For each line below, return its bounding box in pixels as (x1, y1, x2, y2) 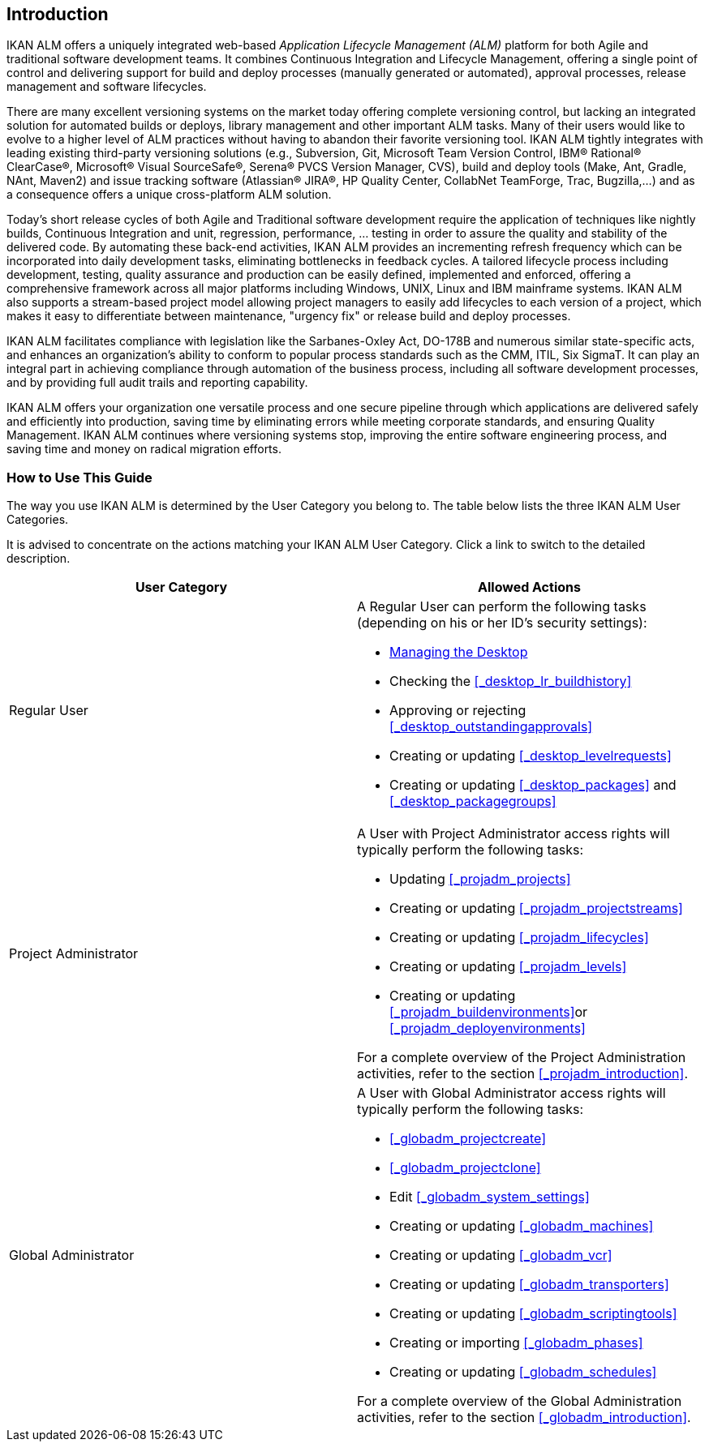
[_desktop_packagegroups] (389, 793, 556, 810)
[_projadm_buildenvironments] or (389, 1004, 588, 1021)
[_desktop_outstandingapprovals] (389, 718, 593, 735)
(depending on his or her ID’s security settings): (357, 615, 647, 632)
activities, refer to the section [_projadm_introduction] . (357, 1065, 688, 1082)
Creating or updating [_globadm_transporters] (389, 1276, 669, 1293)
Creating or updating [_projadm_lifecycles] (389, 929, 649, 946)
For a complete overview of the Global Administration (357, 1393, 682, 1410)
